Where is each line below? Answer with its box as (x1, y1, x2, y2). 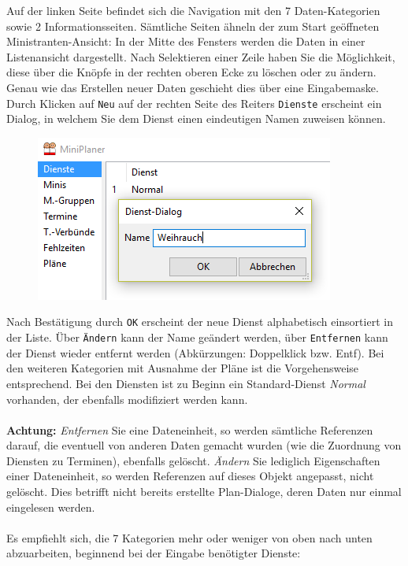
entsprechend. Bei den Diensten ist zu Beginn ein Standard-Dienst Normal (6, 375, 365, 391)
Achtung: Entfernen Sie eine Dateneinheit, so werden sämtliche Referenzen (6, 421, 373, 438)
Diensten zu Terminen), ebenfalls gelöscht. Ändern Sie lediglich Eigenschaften (6, 452, 380, 468)
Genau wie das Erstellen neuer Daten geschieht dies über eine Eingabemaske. (6, 79, 379, 95)
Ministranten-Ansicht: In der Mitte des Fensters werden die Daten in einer (6, 33, 365, 50)
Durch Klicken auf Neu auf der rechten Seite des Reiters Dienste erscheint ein (6, 94, 382, 111)
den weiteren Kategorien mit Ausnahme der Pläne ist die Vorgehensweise (6, 360, 359, 376)
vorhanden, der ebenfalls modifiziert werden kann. (6, 390, 248, 407)
